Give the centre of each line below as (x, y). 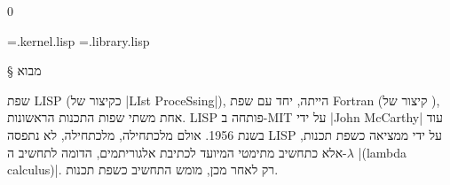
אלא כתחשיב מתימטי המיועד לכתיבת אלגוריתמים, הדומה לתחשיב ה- (177, 152)
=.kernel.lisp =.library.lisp (79, 40)
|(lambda (383, 152)
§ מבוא (24, 70)
